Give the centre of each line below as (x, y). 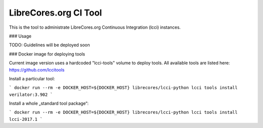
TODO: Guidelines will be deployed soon (49, 45)
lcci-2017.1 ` (26, 119)
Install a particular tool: (32, 78)
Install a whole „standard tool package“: (49, 103)
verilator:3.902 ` (31, 94)
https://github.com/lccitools (37, 70)
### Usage (20, 36)
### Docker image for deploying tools (47, 54)
